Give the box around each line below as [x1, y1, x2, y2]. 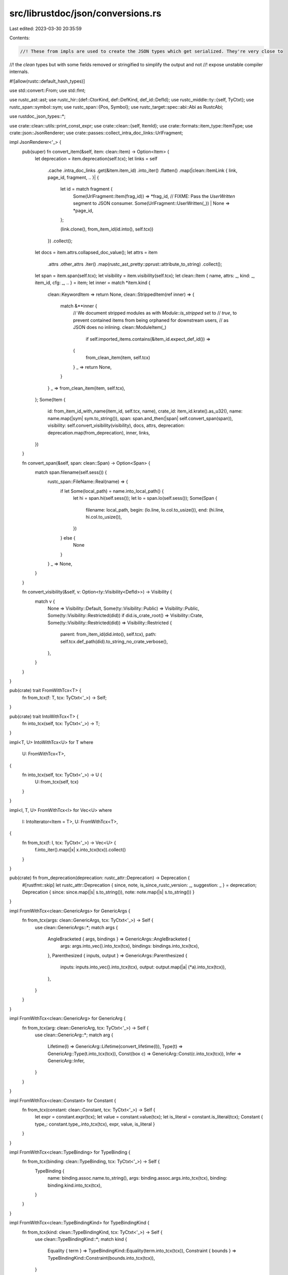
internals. [9, 69, 29, 75]
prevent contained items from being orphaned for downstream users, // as [73, 317, 229, 323]
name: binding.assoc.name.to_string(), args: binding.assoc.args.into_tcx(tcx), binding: [47, 1175, 227, 1181]
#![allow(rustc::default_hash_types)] [9, 78, 85, 84]
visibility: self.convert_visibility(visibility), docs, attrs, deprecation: [47, 422, 185, 428]
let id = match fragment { [60, 186, 113, 192]
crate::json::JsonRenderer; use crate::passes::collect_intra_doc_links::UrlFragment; [9, 130, 183, 136]
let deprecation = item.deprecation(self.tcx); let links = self [35, 156, 158, 162]
